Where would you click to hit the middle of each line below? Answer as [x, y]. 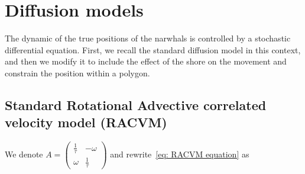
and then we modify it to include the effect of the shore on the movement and [146, 61]
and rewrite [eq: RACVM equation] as [180, 154]
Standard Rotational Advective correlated [136, 104]
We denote [24, 154]
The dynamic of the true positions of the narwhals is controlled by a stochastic [148, 38]
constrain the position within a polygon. [77, 72]
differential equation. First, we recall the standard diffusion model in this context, [153, 49]
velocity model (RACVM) [86, 122]
